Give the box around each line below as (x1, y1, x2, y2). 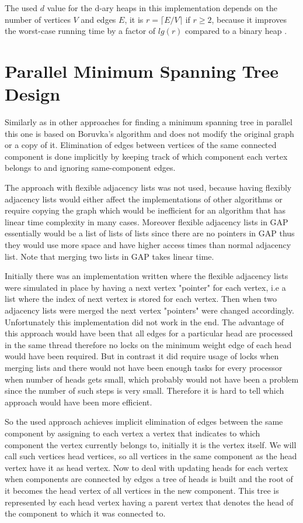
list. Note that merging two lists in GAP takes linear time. (5, 250, 214, 262)
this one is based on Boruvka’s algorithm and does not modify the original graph (5, 127, 294, 139)
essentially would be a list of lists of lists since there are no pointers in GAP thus (5, 227, 295, 239)
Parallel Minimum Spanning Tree (5, 59, 279, 82)
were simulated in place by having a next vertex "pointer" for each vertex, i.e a (5, 281, 286, 293)
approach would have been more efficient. (5, 395, 152, 408)
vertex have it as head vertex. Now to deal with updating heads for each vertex (5, 461, 288, 473)
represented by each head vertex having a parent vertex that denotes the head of (5, 496, 294, 508)
